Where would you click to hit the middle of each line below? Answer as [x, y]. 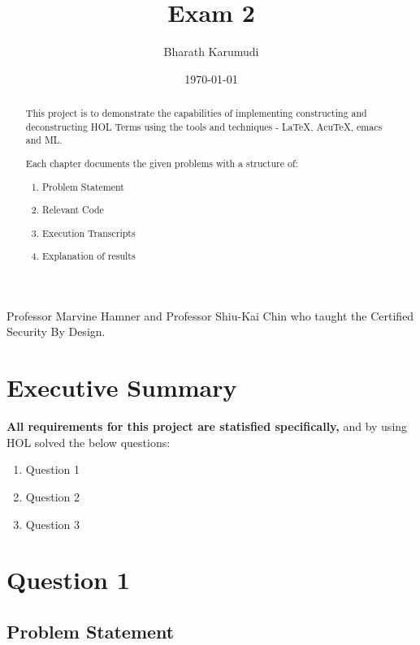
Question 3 [52, 524]
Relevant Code [73, 210]
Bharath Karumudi [211, 52]
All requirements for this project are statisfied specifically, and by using [207, 426]
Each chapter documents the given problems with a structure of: [162, 163]
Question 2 [52, 496]
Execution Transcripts [89, 232]
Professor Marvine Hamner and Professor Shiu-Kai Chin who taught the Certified [210, 315]
